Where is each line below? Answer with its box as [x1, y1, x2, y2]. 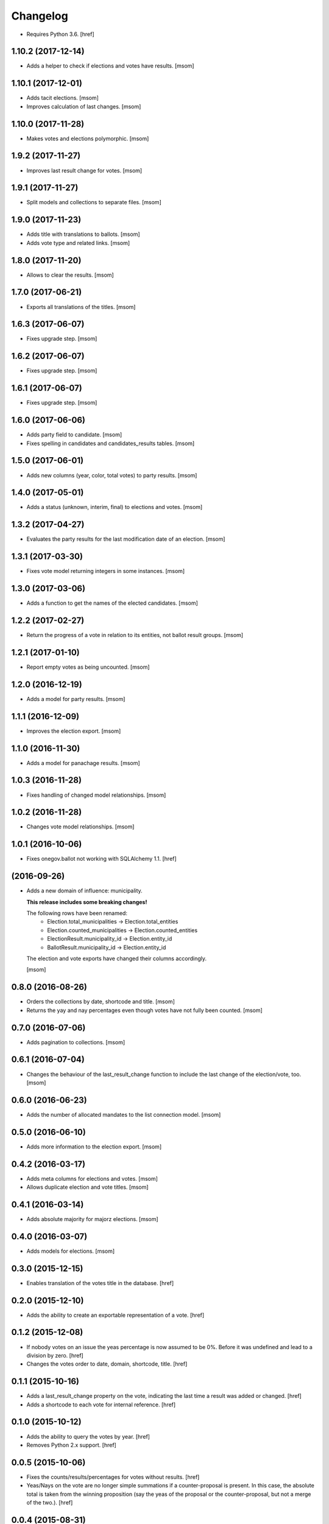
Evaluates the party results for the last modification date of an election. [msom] [26, 535, 225, 543]
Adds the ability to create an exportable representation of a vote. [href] [26, 1311, 205, 1319]
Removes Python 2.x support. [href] [26, 1441, 117, 1448]
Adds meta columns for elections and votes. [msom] [26, 1175, 158, 1182]
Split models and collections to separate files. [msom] [26, 199, 161, 206]
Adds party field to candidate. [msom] [26, 431, 122, 438]
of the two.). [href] [26, 1499, 73, 1506]
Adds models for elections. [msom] [26, 1247, 115, 1255]
